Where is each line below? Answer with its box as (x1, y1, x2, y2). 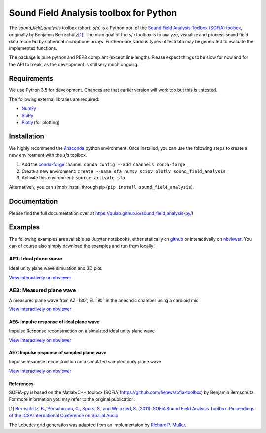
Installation (9, 132, 44, 140)
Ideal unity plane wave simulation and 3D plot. (9, 265, 103, 271)
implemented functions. (9, 45, 58, 51)
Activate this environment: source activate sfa (21, 175, 126, 181)
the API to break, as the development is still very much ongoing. (9, 61, 139, 67)
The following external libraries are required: (9, 96, 100, 102)
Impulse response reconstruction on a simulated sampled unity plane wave (9, 359, 161, 365)
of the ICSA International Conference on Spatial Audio (9, 413, 119, 419)
